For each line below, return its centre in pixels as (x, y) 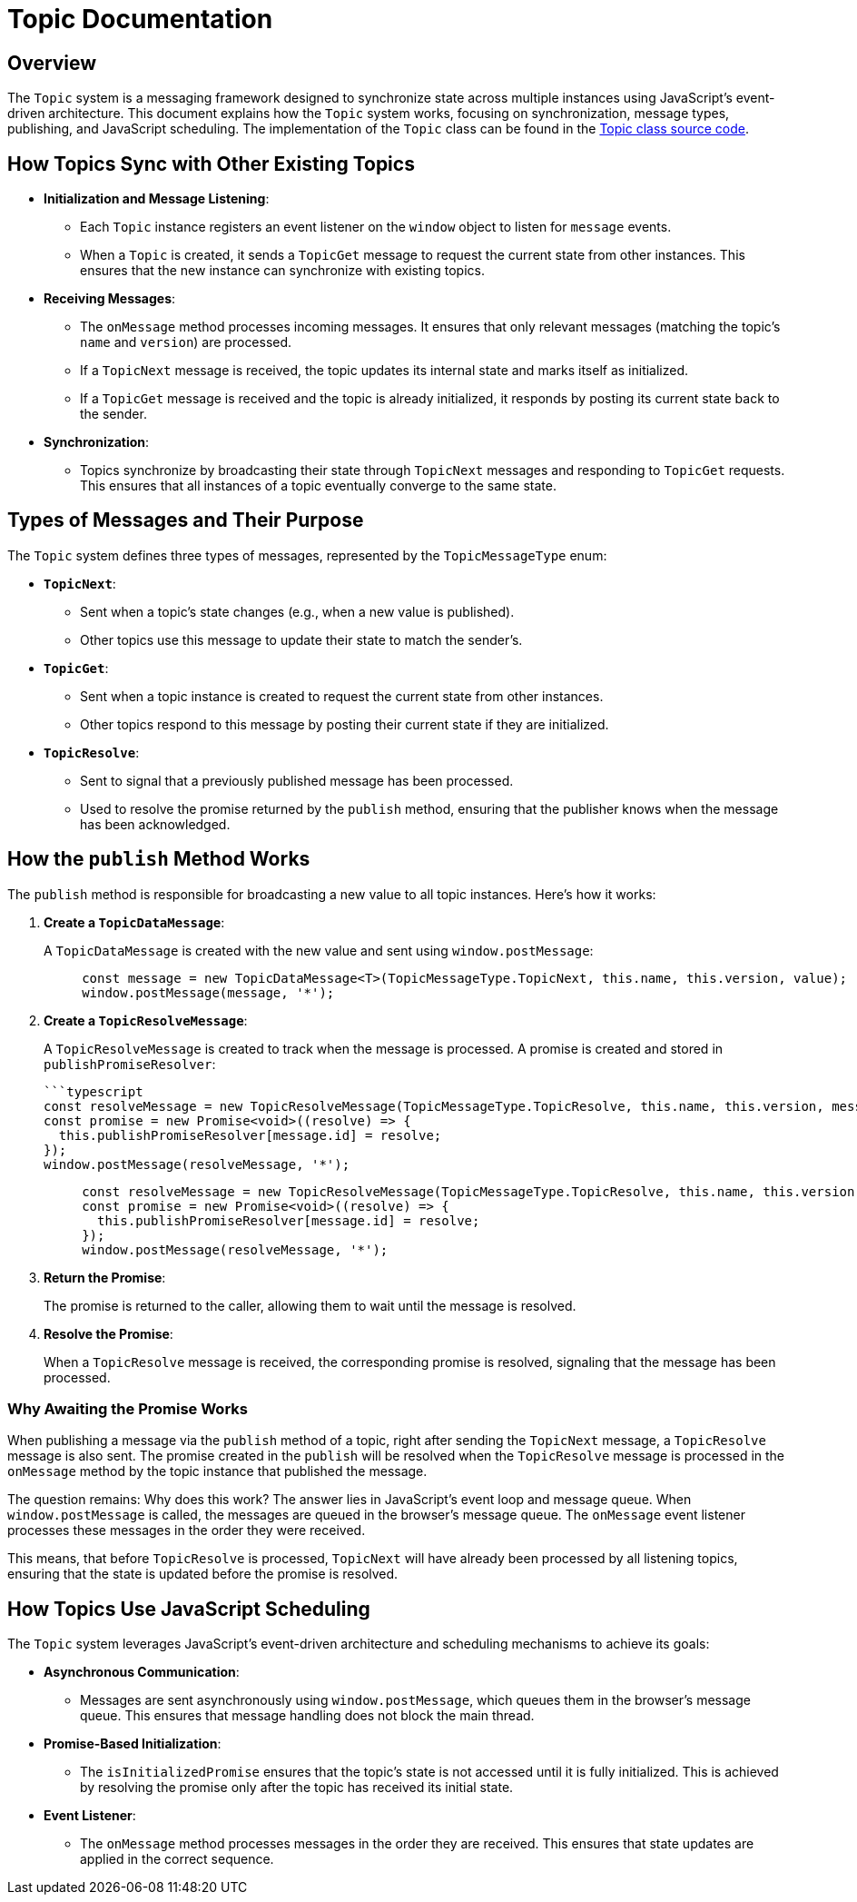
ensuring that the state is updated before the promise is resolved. (203, 1574)
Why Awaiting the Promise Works (128, 1409)
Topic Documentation (140, 19)
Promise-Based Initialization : (133, 1744)
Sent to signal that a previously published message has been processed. (297, 780)
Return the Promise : (105, 1277)
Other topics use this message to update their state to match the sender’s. (301, 639)
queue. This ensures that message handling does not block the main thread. (307, 1716)
